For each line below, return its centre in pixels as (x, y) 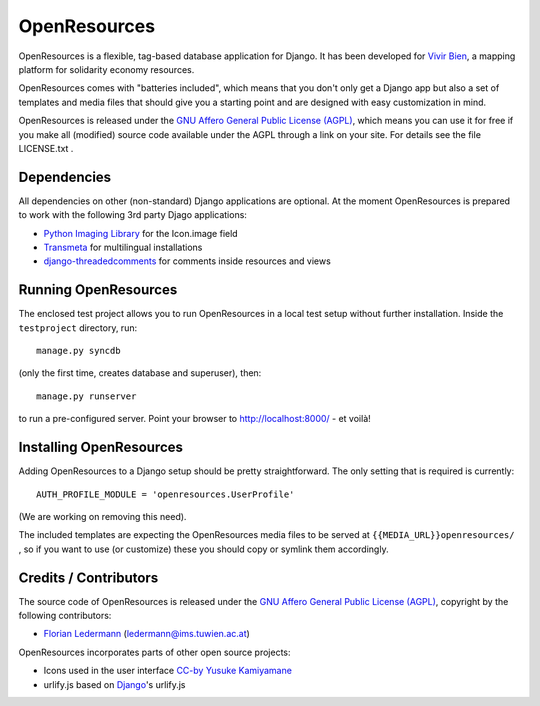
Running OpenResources (98, 290)
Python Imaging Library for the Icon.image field (141, 233)
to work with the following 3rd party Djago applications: (132, 215)
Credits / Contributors (88, 577)
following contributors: (65, 615)
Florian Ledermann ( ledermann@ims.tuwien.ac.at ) (146, 634)
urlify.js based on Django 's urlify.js (114, 684)
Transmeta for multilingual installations (123, 247)
